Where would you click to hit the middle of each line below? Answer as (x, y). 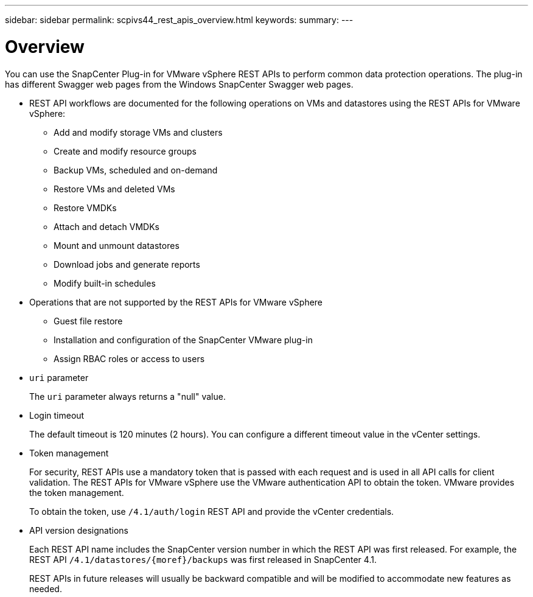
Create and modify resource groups (125, 151)
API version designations (79, 530)
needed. (46, 588)
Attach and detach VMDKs (106, 226)
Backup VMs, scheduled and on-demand (136, 170)
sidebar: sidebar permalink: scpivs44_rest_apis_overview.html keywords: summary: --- (179, 20)
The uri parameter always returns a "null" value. (127, 396)
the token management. (77, 492)
